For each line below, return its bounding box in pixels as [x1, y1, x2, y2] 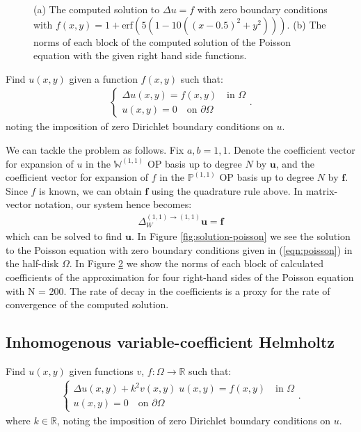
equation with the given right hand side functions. [33, 48, 247, 63]
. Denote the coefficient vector [227, 143, 355, 157]
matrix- [305, 183, 338, 198]
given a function [69, 71, 138, 86]
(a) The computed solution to [33, 2, 160, 16]
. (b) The [287, 17, 326, 31]
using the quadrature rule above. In [151, 183, 303, 198]
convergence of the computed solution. [6, 297, 169, 312]
